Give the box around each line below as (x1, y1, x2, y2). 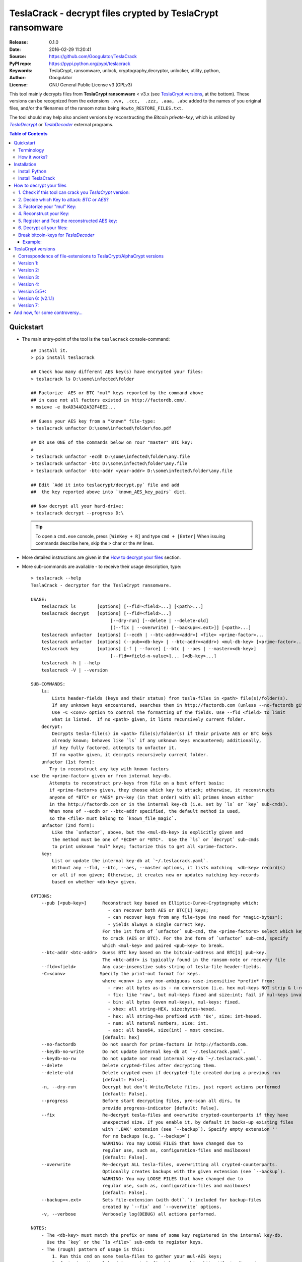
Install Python (18, 168, 47, 174)
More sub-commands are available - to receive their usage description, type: (22, 563, 181, 570)
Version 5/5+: (18, 288, 46, 294)
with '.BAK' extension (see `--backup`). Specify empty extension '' (102, 1126, 278, 1132)
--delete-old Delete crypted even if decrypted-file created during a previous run (41, 1070, 280, 1075)
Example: (23, 239, 42, 245)
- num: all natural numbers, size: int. (107, 1020, 209, 1026)
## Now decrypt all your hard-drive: (31, 503, 124, 509)
